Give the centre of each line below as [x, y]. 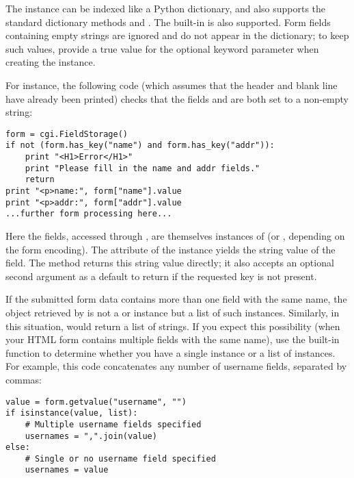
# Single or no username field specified [120, 458]
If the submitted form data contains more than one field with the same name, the [176, 299]
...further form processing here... [89, 214]
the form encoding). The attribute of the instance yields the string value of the [171, 249]
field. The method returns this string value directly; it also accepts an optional [170, 263]
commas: [24, 379]
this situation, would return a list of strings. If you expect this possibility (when [173, 326]
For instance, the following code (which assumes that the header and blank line [172, 85]
